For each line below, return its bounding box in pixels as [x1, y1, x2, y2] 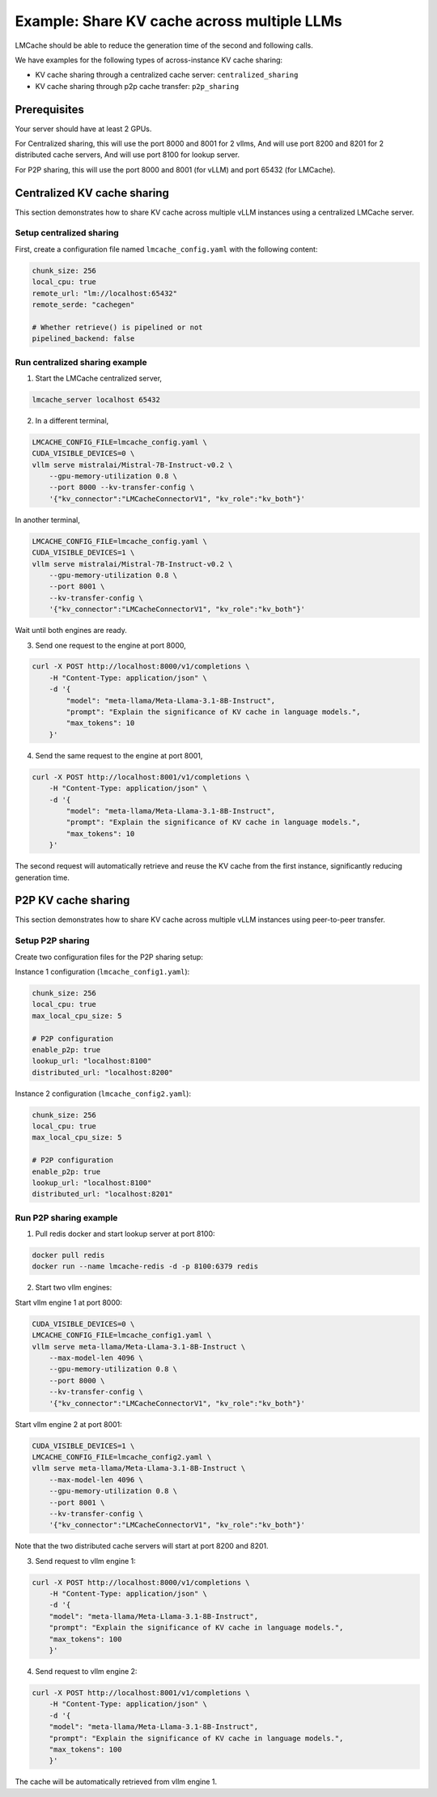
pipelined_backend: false [32, 334, 135, 343]
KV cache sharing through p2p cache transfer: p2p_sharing [35, 81, 240, 91]
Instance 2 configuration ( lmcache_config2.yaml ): [15, 1089, 192, 1098]
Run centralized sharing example [15, 356, 147, 367]
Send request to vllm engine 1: [35, 1556, 137, 1565]
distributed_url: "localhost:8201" [32, 1190, 173, 1199]
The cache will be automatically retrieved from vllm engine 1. [15, 1777, 218, 1786]
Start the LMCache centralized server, [35, 373, 162, 383]
